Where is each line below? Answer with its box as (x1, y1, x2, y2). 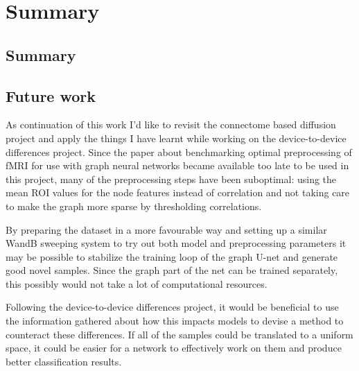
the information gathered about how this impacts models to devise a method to (6, 313, 344, 328)
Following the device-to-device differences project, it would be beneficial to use (6, 300, 339, 314)
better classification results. (6, 354, 122, 368)
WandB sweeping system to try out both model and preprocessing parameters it (6, 236, 347, 250)
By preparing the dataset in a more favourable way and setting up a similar (6, 222, 327, 236)
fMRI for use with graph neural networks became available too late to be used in (6, 158, 349, 173)
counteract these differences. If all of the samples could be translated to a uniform (6, 327, 353, 341)
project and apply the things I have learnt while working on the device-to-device (6, 130, 347, 145)
